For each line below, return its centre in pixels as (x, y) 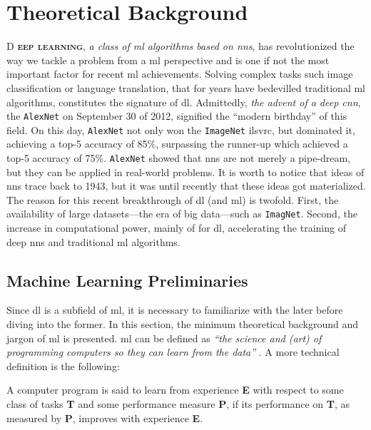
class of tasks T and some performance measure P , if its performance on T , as (178, 404)
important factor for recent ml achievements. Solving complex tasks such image (180, 74)
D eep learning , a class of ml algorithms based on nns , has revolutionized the (181, 46)
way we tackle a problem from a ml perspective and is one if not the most (168, 60)
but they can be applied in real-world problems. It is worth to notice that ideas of (185, 172)
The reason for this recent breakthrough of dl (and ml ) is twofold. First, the (173, 199)
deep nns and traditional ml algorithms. (93, 241)
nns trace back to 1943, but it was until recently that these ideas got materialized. (186, 186)
